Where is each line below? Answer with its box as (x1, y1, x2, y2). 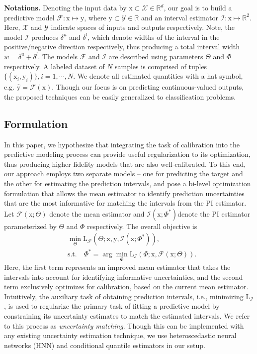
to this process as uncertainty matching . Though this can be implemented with (4, 320, 244, 331)
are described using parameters (108, 51, 203, 61)
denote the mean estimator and (49, 208, 145, 219)
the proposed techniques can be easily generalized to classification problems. (4, 91, 236, 102)
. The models (38, 51, 78, 61)
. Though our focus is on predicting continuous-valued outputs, (52, 82, 244, 92)
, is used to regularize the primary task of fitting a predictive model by (4, 301, 220, 311)
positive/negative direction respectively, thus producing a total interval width (4, 41, 240, 52)
